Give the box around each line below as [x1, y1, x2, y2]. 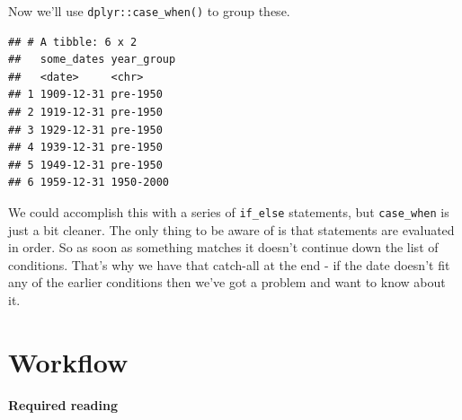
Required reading [8, 395, 118, 414]
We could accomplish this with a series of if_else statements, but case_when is [8, 203, 449, 221]
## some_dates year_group [8, 53, 176, 66]
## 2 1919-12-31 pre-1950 [8, 106, 163, 119]
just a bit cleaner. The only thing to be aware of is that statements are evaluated [8, 220, 455, 239]
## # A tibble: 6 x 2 [8, 35, 138, 48]
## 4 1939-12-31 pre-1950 [8, 141, 163, 154]
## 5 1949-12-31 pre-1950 [8, 158, 163, 171]
